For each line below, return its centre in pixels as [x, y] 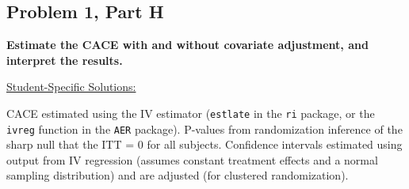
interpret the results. [65, 60]
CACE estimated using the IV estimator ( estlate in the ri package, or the [191, 113]
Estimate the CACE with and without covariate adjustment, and [187, 45]
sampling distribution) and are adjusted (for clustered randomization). [178, 175]
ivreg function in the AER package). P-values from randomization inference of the [204, 129]
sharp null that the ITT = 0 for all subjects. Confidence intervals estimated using [204, 144]
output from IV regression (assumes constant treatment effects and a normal [192, 159]
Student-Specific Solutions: [71, 87]
